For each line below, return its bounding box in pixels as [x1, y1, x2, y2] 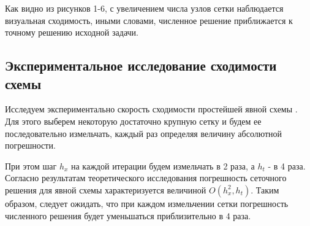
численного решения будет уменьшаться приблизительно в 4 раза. [5, 209, 251, 222]
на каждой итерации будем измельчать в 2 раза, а [71, 159, 255, 172]
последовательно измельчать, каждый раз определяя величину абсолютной [5, 127, 282, 139]
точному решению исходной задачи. [5, 26, 138, 39]
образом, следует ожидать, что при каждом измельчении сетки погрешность [5, 197, 289, 209]
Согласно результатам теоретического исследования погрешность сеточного [5, 171, 287, 184]
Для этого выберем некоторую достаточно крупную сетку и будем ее [5, 114, 262, 127]
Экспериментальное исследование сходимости [5, 56, 277, 75]
